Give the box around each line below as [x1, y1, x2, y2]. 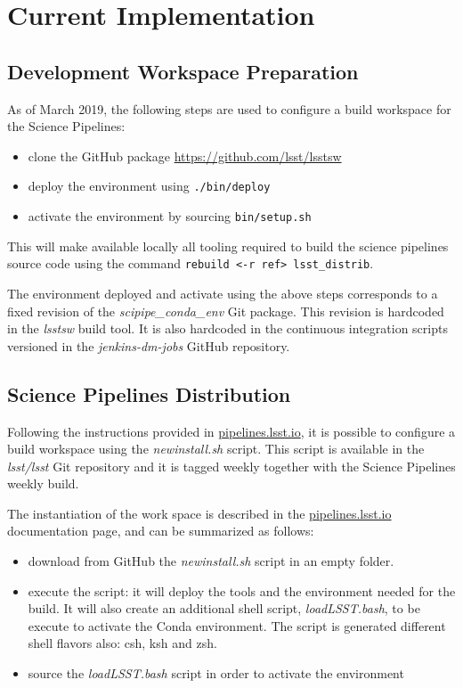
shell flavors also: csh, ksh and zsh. [28, 634, 217, 652]
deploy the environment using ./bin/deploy [28, 176, 271, 195]
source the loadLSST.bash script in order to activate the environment [28, 664, 404, 683]
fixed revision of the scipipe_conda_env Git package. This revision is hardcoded [7, 301, 444, 320]
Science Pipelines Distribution [7, 380, 291, 407]
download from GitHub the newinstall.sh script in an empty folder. [28, 552, 394, 570]
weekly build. [7, 474, 79, 493]
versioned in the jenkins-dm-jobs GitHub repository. [7, 336, 290, 355]
